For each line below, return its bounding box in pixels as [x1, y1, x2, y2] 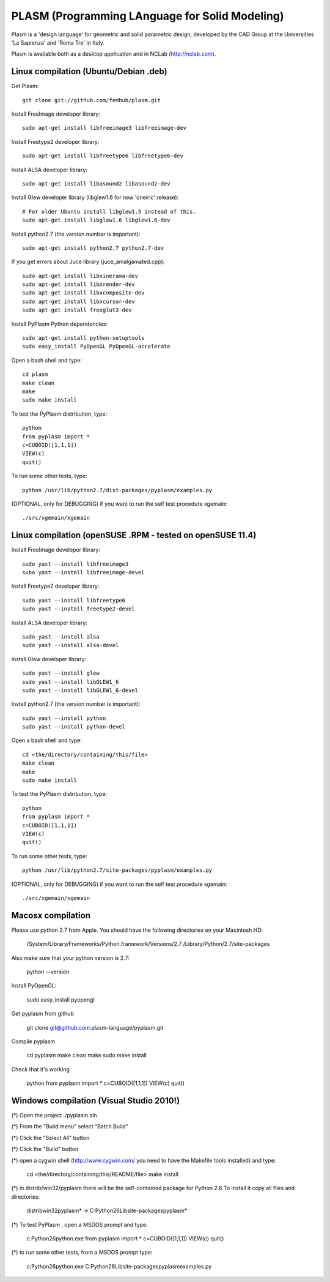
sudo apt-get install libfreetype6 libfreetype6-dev [22, 152, 183, 159]
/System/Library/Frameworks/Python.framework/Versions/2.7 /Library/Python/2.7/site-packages [26, 940, 270, 948]
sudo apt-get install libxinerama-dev [22, 272, 139, 279]
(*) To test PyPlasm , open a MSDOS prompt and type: [11, 1221, 148, 1228]
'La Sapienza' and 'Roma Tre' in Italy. [11, 39, 105, 46]
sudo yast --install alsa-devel [22, 642, 119, 649]
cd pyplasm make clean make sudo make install [26, 1052, 147, 1059]
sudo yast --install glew [22, 670, 100, 677]
